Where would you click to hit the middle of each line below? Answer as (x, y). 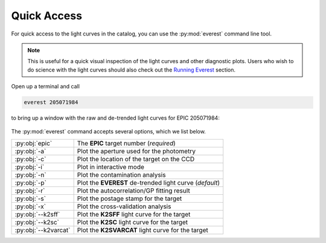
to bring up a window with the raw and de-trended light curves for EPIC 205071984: (115, 118)
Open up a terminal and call (45, 87)
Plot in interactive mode (111, 167)
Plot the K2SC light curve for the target (133, 222)
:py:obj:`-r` (30, 191)
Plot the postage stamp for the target (129, 198)
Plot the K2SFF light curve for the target (134, 214)
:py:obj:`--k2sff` (37, 214)
